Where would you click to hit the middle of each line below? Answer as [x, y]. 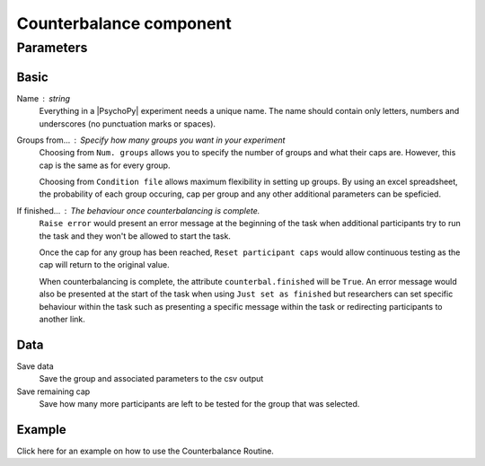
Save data [35, 366]
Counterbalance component [124, 23]
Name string [44, 98]
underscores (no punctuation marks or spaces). [127, 123]
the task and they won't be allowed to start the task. [135, 236]
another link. [62, 319]
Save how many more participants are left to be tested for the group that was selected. [199, 404]
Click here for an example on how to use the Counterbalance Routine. [145, 451]
